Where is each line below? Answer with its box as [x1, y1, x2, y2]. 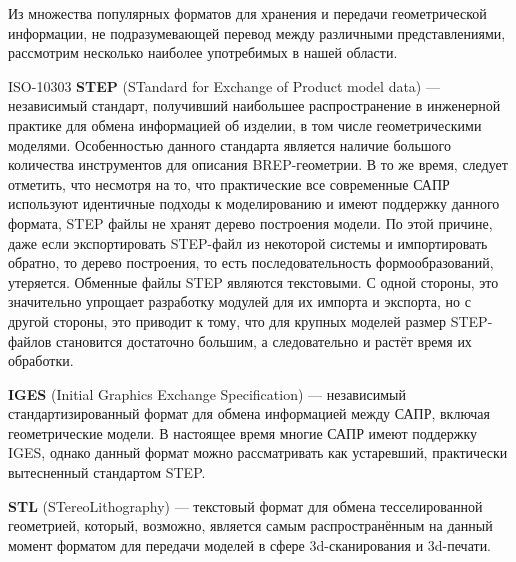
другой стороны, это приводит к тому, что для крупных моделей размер [8, 310, 447, 331]
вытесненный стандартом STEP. [8, 462, 206, 483]
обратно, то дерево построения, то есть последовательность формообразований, [8, 252, 494, 273]
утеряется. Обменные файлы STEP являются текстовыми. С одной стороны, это [8, 271, 499, 292]
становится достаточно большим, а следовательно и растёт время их [56, 330, 472, 351]
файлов [8, 330, 52, 351]
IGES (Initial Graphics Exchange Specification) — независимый [8, 383, 406, 404]
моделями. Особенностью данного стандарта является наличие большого [8, 134, 451, 155]
